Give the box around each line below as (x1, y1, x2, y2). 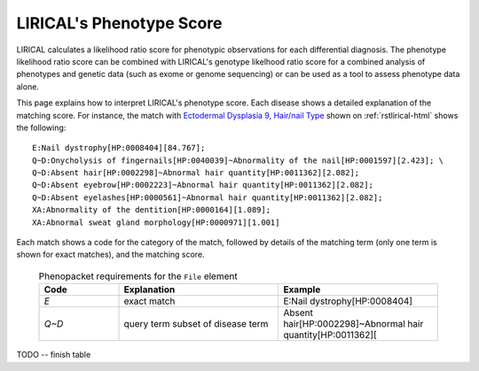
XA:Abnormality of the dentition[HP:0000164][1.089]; (32, 205, 271, 215)
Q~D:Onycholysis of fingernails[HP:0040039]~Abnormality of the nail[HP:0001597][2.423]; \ (32, 155, 444, 166)
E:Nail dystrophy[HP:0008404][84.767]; (32, 143, 206, 153)
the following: (16, 122, 67, 133)
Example (283, 283, 321, 296)
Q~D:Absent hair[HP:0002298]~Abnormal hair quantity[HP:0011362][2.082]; (32, 168, 360, 178)
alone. (16, 81, 40, 92)
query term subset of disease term (123, 318, 269, 330)
